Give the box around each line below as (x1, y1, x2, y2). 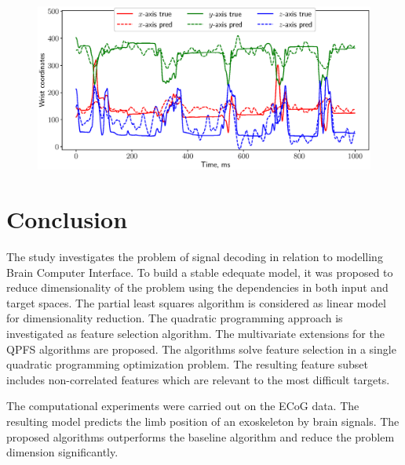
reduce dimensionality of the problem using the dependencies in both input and (6, 279, 389, 296)
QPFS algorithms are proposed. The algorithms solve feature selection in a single (6, 340, 396, 357)
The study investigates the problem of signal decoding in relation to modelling (6, 248, 383, 264)
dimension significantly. (6, 444, 119, 460)
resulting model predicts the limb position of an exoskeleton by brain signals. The (6, 412, 400, 429)
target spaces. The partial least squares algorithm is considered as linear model (6, 294, 386, 311)
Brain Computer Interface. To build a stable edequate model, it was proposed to (6, 263, 393, 280)
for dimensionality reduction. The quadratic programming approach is (6, 310, 343, 326)
